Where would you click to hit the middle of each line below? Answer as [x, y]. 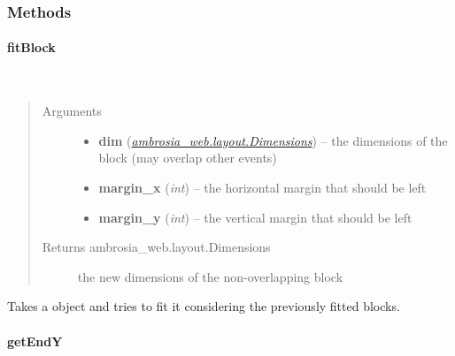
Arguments [72, 111]
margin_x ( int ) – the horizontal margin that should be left [262, 188]
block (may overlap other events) [188, 158]
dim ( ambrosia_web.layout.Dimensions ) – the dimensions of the [273, 140]
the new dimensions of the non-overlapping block [210, 276]
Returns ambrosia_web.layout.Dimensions [156, 247]
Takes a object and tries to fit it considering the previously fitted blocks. [204, 306]
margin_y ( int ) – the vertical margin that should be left [255, 217]
